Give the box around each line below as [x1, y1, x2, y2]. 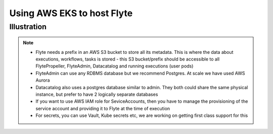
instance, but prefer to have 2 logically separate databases [35, 91, 158, 97]
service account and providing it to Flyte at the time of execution [35, 105, 170, 111]
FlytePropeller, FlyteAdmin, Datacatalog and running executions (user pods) [35, 63, 194, 69]
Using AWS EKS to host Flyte [9, 8, 133, 19]
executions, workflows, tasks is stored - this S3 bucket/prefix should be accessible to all [35, 56, 220, 62]
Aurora [35, 77, 50, 83]
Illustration [9, 22, 47, 31]
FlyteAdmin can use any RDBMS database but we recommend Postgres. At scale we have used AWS [35, 70, 245, 76]
